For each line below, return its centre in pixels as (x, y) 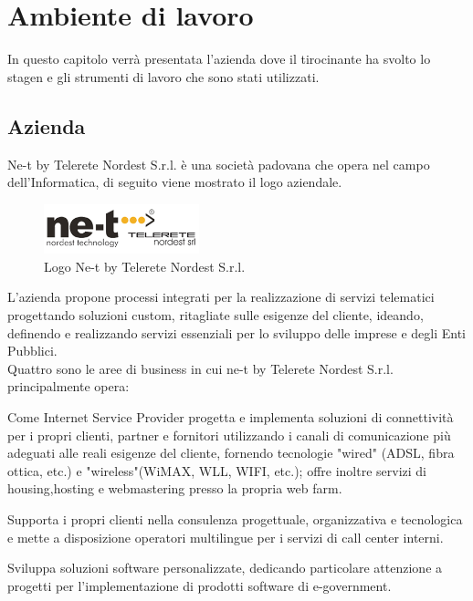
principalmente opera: (68, 386)
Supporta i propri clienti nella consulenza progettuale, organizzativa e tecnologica (235, 518)
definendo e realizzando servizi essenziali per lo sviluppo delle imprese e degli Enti (236, 332)
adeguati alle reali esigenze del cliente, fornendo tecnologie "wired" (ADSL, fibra (231, 453)
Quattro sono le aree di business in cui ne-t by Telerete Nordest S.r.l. (200, 368)
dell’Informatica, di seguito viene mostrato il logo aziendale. (175, 182)
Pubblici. (32, 351)
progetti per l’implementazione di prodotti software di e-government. (200, 585)
